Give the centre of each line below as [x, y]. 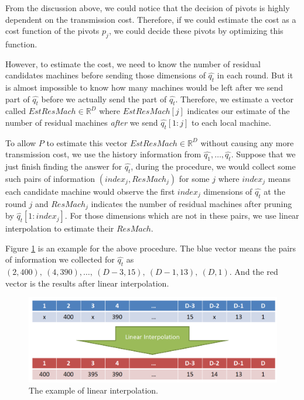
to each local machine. [231, 122]
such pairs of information [50, 178]
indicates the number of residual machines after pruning [192, 203]
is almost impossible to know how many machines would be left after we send [144, 87]
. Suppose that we [263, 154]
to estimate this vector [87, 142]
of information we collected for [60, 259]
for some [194, 178]
